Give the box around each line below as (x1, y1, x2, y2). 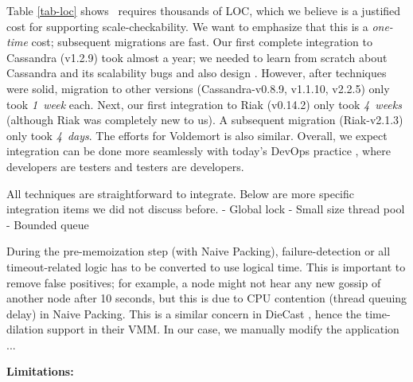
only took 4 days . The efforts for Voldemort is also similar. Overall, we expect (6, 127, 388, 143)
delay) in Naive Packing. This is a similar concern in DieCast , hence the (6, 305, 362, 322)
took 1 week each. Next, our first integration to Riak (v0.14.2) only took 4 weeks (6, 95, 402, 112)
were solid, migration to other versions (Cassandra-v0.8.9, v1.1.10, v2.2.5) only (6, 80, 390, 96)
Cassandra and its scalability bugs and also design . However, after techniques (6, 64, 387, 81)
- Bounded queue (6, 216, 89, 232)
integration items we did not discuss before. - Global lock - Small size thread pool (6, 201, 405, 217)
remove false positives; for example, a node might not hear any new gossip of (6, 274, 381, 290)
